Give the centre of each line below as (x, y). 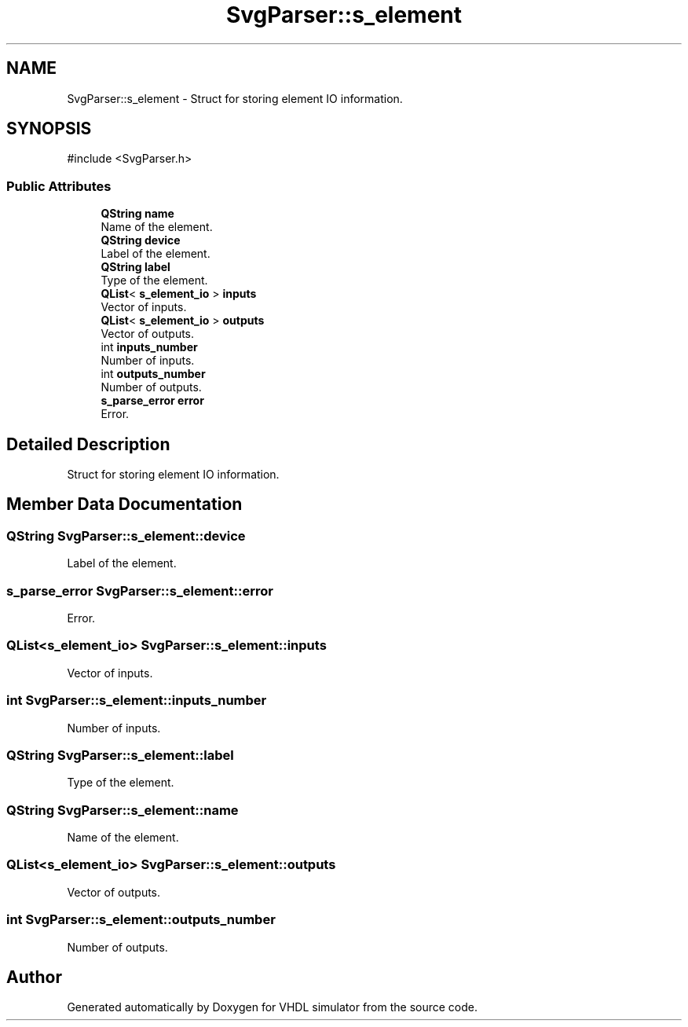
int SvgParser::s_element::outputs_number (141, 920)
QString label (135, 267)
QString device (141, 240)
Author (34, 977)
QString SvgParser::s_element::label (120, 755)
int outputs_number (153, 374)
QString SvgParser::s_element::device (126, 536)
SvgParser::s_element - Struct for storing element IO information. (235, 98)
